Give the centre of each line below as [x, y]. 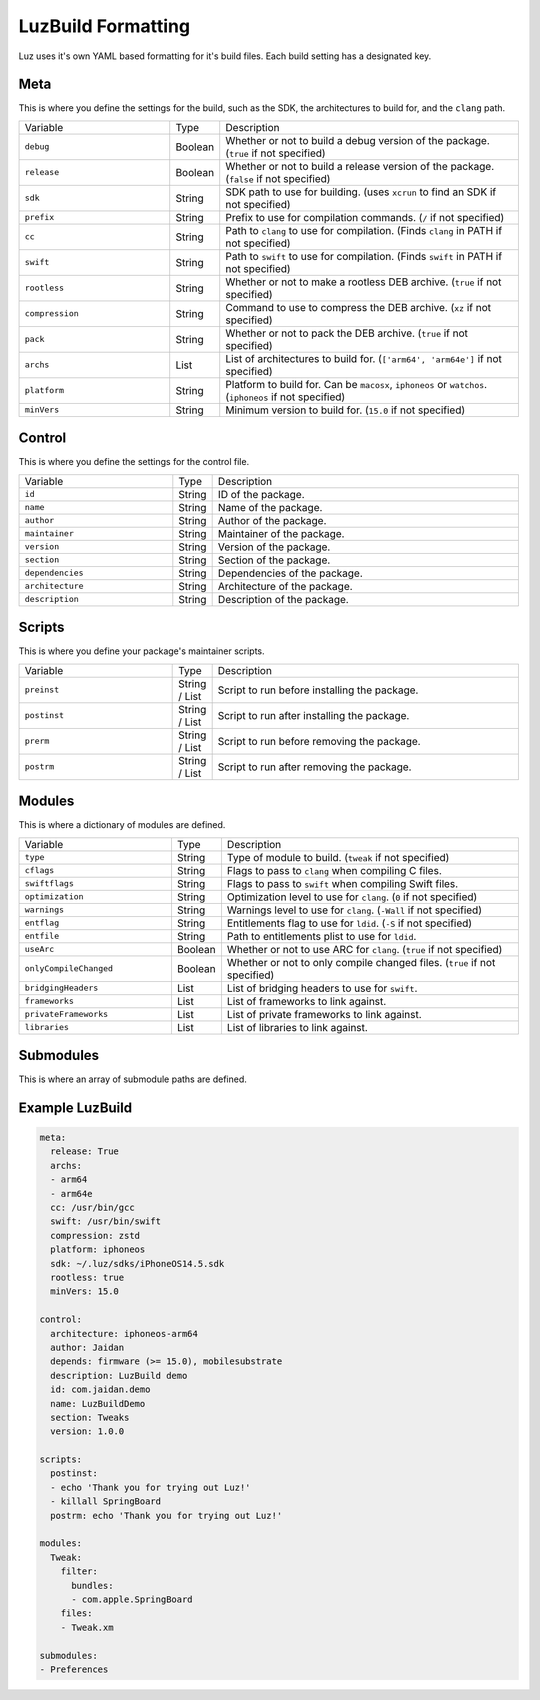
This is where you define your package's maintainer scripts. [141, 651]
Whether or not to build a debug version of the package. [357, 140]
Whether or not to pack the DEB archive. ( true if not [347, 333]
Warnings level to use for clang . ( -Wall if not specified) [354, 910]
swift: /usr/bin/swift [106, 1221]
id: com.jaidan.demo [100, 1389]
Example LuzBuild [75, 1107]
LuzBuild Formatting [104, 26]
